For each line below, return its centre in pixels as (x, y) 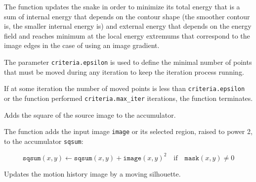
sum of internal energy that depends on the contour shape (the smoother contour (127, 16)
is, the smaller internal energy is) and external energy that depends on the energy (128, 26)
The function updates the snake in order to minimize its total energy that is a (122, 6)
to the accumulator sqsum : (44, 141)
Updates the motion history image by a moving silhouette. (92, 173)
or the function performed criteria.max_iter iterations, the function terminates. (128, 98)
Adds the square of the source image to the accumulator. (90, 114)
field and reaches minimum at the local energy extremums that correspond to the (127, 35)
